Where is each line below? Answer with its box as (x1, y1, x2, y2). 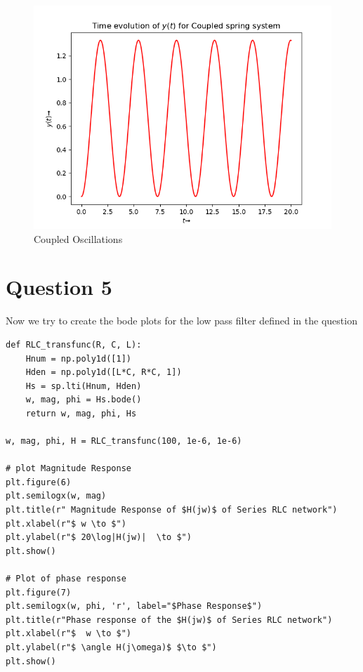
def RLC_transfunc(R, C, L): (6, 339, 142, 350)
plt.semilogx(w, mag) (6, 491, 107, 501)
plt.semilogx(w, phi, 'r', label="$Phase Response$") (6, 601, 263, 612)
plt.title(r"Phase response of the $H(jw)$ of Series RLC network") (6, 614, 333, 625)
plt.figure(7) (6, 587, 72, 598)
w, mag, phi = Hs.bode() (25, 395, 142, 405)
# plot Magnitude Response (6, 463, 131, 474)
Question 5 (6, 272, 112, 301)
